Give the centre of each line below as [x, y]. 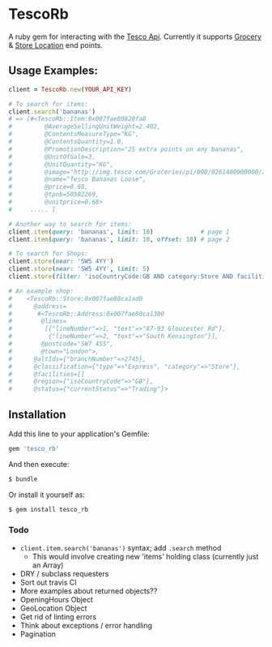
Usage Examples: [53, 71]
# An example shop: [41, 291]
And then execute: [39, 464]
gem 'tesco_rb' [34, 448]
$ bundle [23, 479]
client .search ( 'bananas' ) [52, 111]
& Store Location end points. [56, 45]
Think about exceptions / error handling [86, 625]
